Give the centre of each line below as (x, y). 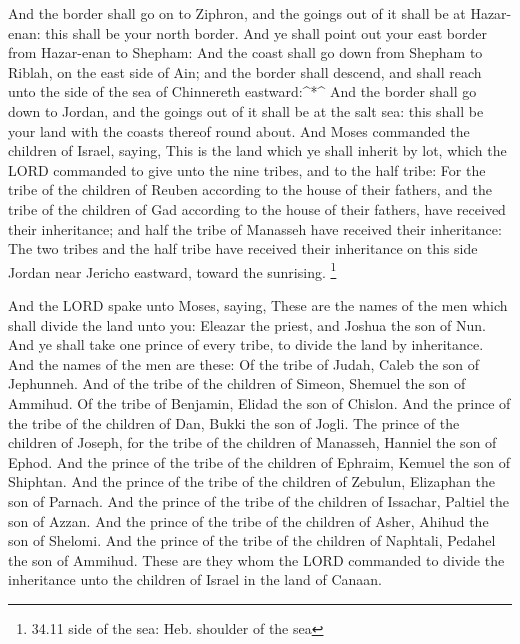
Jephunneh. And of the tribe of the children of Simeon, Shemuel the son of (237, 383)
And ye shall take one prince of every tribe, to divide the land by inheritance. (246, 344)
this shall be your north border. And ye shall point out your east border (266, 32)
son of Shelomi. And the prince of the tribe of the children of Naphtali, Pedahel (252, 540)
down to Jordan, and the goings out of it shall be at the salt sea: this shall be (246, 110)
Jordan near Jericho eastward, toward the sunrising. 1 (172, 270)
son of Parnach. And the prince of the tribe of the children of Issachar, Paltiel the (258, 500)
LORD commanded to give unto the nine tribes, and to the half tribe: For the (247, 169)
